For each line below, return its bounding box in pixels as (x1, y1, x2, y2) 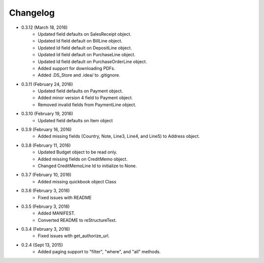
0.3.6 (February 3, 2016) (21, 188, 70, 194)
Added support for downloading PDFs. (38, 65, 115, 71)
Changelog (9, 7, 55, 18)
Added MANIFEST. (38, 210, 76, 216)
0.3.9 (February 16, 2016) (21, 127, 72, 132)
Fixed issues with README (38, 195, 92, 200)
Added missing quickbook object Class (38, 178, 117, 184)
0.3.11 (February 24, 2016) (21, 81, 73, 87)
